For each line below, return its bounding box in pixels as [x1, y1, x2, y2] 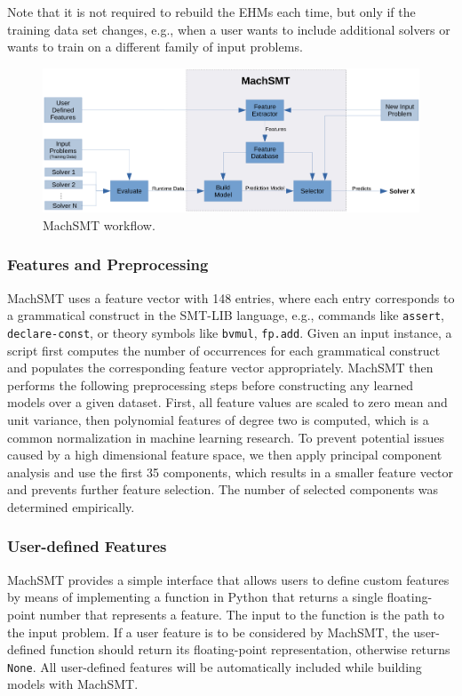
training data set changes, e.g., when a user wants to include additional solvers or [7, 20, 450, 38]
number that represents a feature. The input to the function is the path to [39, 604, 444, 623]
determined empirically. [7, 497, 135, 516]
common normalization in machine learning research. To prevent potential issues [7, 428, 445, 446]
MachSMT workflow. [43, 215, 155, 234]
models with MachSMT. [7, 675, 139, 693]
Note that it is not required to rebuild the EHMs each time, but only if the [7, 3, 416, 20]
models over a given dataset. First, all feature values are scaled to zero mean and [7, 393, 448, 412]
